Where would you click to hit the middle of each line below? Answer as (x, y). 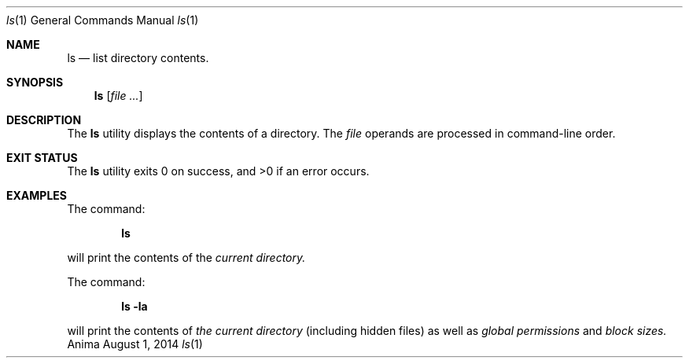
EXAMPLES (37, 195)
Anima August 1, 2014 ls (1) (135, 344)
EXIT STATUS (42, 158)
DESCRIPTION (44, 120)
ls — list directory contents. (138, 58)
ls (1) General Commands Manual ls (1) (103, 20)
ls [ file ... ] (118, 96)
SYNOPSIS (35, 82)
